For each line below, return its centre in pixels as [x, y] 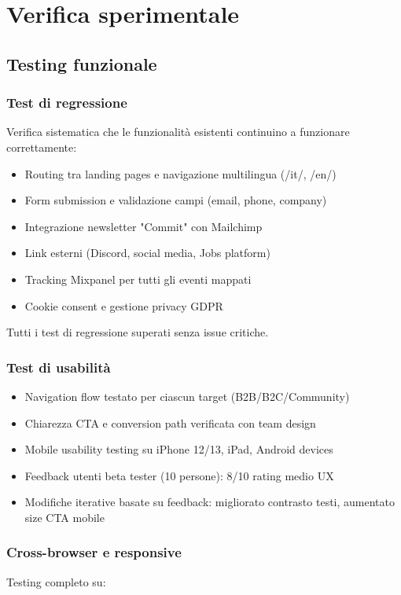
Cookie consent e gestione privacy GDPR [124, 305]
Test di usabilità [59, 367]
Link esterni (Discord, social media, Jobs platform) [147, 253]
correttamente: [42, 147]
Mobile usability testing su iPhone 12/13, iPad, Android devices [179, 449]
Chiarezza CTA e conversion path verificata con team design [170, 422]
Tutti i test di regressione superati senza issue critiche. [138, 332]
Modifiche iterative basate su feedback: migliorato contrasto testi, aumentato [210, 502]
